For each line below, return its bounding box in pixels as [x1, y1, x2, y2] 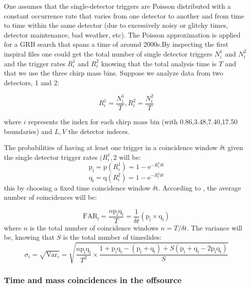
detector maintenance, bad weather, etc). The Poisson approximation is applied [4, 29, 241, 39]
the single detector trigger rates [4, 152, 98, 162]
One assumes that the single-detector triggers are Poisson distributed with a [4, 1, 231, 11]
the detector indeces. [68, 126, 130, 136]
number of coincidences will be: [4, 192, 97, 202]
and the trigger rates [4, 58, 66, 68]
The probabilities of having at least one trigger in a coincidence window [4, 142, 217, 153]
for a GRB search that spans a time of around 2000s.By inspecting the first [4, 39, 229, 49]
